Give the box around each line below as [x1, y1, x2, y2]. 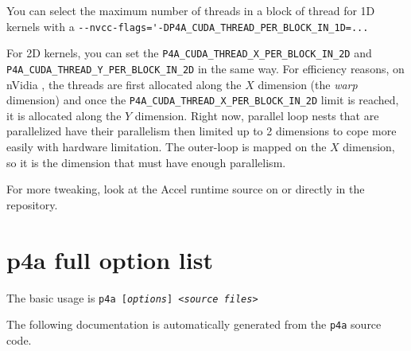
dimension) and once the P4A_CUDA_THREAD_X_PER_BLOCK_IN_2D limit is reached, [6, 92, 399, 108]
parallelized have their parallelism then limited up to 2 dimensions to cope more [6, 123, 397, 139]
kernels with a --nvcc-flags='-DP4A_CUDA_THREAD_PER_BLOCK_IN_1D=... [6, 18, 369, 34]
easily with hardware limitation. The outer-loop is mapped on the [6, 138, 327, 154]
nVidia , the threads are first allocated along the [6, 76, 242, 92]
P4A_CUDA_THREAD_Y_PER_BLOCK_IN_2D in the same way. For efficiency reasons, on [6, 60, 405, 76]
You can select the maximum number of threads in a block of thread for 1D [6, 2, 375, 18]
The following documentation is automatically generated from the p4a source [6, 316, 382, 333]
